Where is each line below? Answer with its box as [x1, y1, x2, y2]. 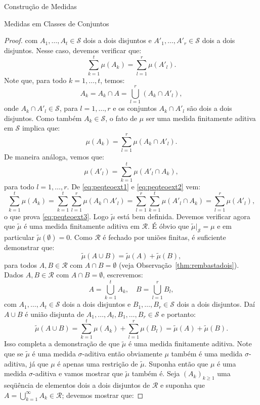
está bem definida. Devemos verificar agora [117, 211, 250, 221]
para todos [4, 259, 37, 270]
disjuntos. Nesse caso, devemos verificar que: [4, 45, 142, 55]
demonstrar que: [4, 241, 55, 252]
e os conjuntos [113, 103, 157, 113]
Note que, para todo [4, 74, 67, 85]
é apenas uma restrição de [57, 358, 138, 369]
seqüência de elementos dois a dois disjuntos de [4, 379, 150, 390]
